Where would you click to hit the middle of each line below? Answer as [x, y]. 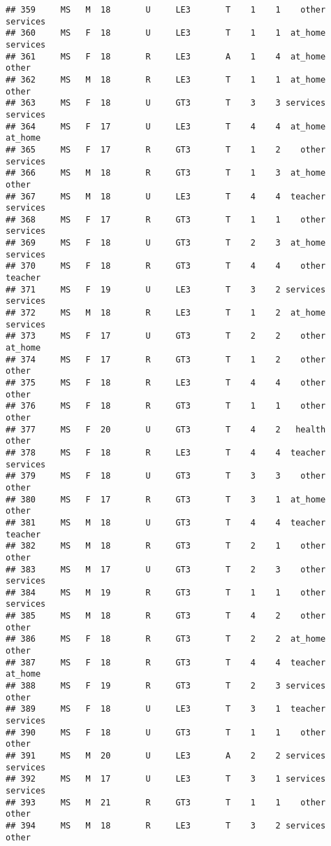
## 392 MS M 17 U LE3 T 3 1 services [166, 779]
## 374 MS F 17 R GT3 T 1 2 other [166, 359]
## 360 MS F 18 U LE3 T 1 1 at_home [166, 33]
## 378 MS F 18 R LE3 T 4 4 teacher [166, 452]
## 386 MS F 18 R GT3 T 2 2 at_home [166, 639]
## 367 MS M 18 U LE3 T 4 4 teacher [166, 196]
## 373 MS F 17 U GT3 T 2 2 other [166, 336]
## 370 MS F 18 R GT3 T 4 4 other [166, 266]
